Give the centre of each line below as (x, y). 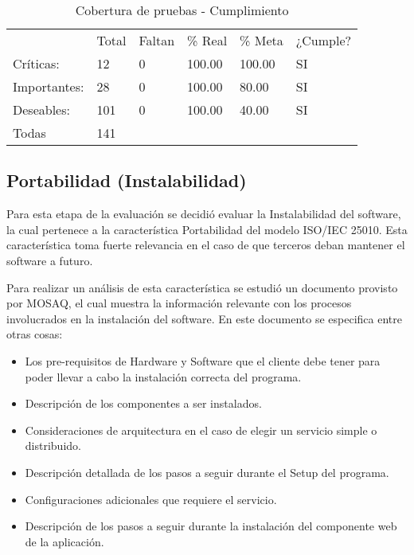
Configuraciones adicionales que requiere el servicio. (151, 499)
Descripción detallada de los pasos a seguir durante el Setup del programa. (207, 472)
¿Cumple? (324, 40)
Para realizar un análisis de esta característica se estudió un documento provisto (202, 287)
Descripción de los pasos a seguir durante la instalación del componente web (211, 526)
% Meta (262, 40)
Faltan (157, 40)
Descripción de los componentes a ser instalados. (143, 403)
